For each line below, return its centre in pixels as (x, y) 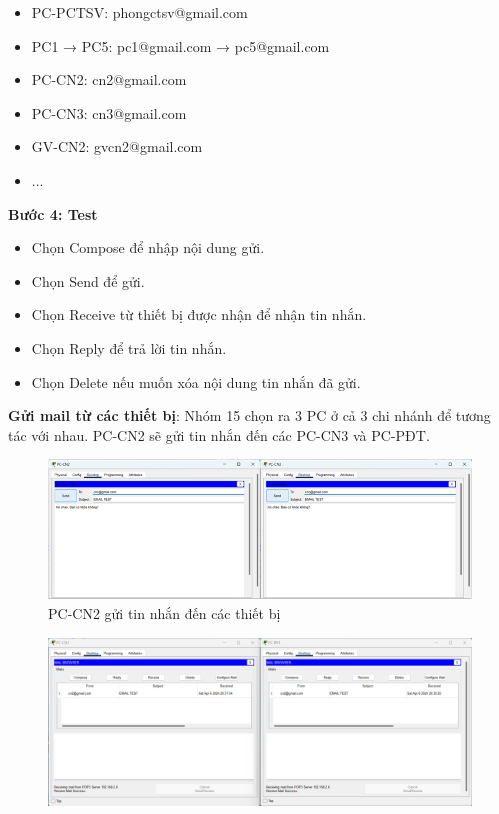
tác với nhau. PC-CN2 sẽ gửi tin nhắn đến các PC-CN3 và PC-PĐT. (219, 434)
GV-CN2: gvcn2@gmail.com (117, 146)
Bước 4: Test (53, 213)
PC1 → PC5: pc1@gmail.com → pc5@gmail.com (180, 45)
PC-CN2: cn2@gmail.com (109, 79)
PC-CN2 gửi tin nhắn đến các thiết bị (164, 612)
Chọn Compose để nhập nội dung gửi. (148, 247)
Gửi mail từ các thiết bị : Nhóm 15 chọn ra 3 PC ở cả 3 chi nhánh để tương (249, 415)
